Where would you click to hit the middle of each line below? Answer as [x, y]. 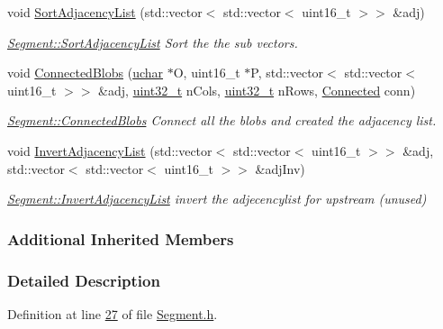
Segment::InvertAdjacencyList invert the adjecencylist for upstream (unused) [217, 199]
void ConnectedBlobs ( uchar [86, 73]
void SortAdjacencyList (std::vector [105, 12]
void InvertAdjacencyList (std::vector [110, 150]
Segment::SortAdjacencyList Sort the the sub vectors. [153, 42]
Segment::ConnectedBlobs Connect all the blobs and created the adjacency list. [222, 120]
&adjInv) [280, 168]
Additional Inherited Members [121, 238]
